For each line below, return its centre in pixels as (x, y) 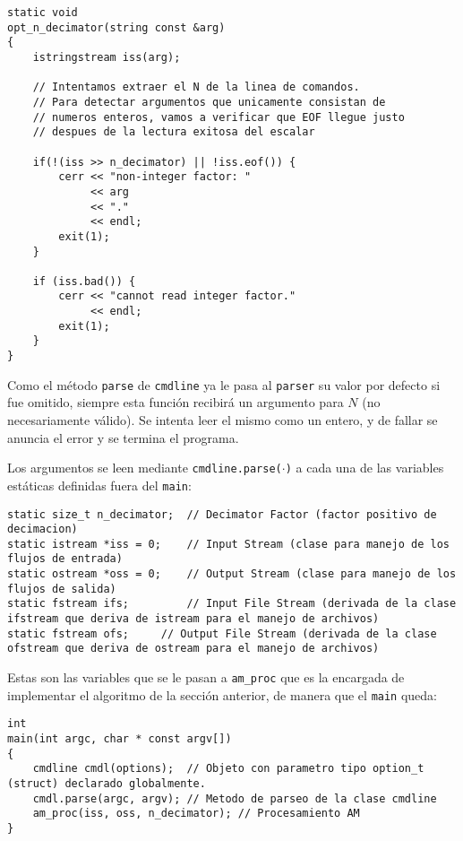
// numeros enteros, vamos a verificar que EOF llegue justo (219, 117)
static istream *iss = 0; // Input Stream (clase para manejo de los (228, 544)
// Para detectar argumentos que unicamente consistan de (209, 102)
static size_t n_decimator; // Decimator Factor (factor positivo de (222, 514)
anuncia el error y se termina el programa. (123, 437)
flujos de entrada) (65, 559)
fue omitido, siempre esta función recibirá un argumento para (176, 402)
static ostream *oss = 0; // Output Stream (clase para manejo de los (232, 574)
